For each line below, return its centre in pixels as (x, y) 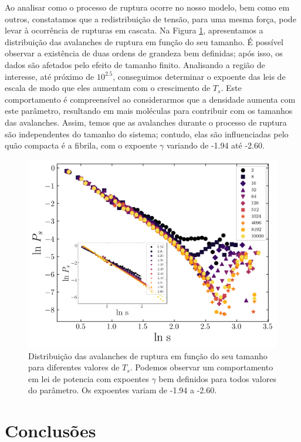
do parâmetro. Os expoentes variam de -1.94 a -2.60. (123, 390)
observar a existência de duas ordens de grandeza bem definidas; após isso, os (144, 53)
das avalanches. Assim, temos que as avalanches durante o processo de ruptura (146, 122)
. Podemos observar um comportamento (202, 367)
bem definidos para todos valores (217, 378)
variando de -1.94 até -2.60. (216, 145)
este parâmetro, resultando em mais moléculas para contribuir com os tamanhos (149, 111)
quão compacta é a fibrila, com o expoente (81, 145)
